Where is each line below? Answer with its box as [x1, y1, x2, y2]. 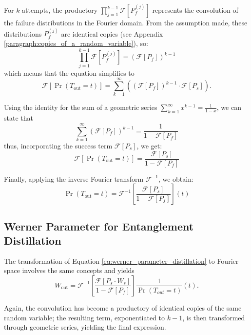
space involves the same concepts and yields [4, 265, 135, 275]
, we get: [136, 140, 162, 150]
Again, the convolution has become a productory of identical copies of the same [4, 302, 242, 313]
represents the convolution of [152, 5, 238, 15]
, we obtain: [158, 173, 193, 184]
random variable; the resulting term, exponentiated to [4, 312, 165, 322]
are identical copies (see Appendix [61, 28, 163, 39]
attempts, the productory [22, 5, 98, 15]
